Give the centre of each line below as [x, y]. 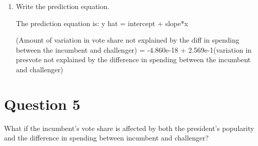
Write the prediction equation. [63, 6]
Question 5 [42, 104]
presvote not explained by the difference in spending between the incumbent [133, 59]
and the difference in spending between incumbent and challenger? [106, 138]
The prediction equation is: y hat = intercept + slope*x [102, 23]
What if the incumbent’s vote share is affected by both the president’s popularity [129, 128]
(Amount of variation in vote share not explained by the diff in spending [127, 40]
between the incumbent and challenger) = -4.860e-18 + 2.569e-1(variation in [134, 49]
